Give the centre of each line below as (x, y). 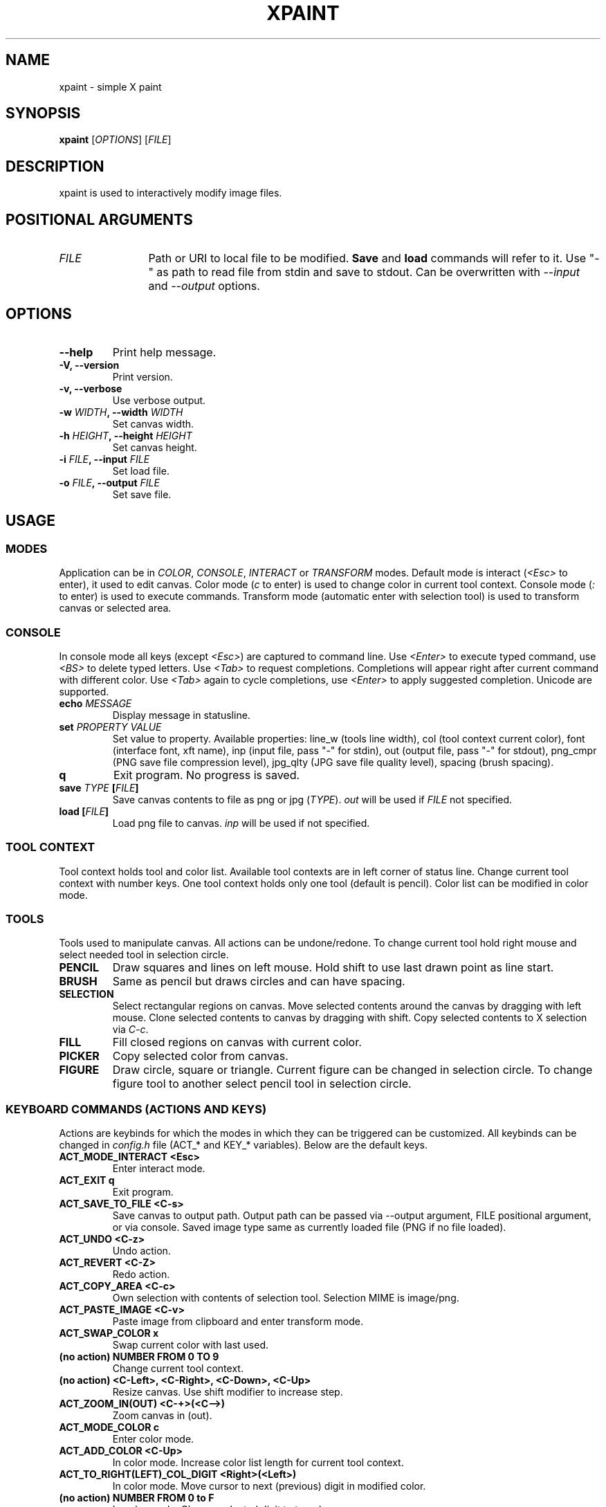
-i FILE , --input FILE (104, 459)
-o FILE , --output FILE (109, 482)
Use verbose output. (159, 400)
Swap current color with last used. (190, 1345)
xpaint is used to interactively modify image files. (171, 193)
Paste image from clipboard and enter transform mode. (238, 1322)
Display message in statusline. (181, 715)
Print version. (143, 376)
